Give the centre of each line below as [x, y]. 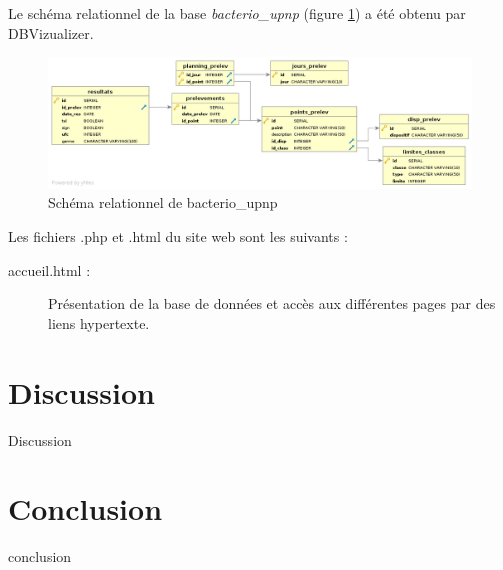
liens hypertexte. [99, 322]
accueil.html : [49, 269]
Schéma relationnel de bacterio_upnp [163, 202]
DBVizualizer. [51, 32]
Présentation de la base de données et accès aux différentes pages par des [272, 303]
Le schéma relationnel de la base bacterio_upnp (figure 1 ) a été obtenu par [237, 13]
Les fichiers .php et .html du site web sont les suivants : [178, 236]
